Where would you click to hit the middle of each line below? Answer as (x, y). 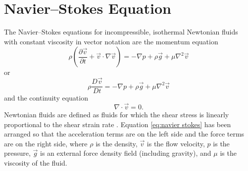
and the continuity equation (46, 98)
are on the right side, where (46, 143)
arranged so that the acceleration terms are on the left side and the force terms (124, 134)
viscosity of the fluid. (36, 162)
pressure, (17, 153)
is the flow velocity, (176, 143)
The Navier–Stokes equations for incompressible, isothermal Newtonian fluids (121, 32)
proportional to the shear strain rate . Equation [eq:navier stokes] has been (118, 124)
